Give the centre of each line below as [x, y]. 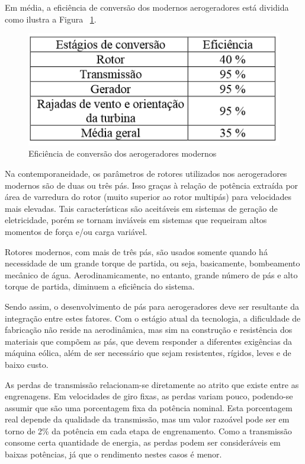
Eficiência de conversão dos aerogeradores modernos [123, 153]
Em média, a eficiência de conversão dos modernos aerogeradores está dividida [147, 7]
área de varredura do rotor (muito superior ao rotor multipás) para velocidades [148, 197]
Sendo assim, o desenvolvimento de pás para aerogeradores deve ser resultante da [152, 306]
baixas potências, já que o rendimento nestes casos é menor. [113, 454]
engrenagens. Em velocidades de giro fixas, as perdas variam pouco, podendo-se [149, 396]
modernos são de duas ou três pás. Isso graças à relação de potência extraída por [152, 185]
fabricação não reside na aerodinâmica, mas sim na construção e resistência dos [149, 330]
